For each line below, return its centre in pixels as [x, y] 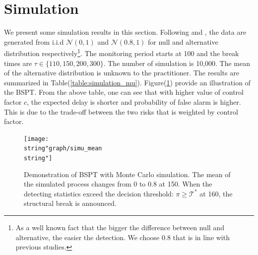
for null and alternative [183, 41]
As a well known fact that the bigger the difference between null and [120, 227]
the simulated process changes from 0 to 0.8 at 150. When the [118, 184]
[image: [36, 139]
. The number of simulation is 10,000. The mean [177, 63]
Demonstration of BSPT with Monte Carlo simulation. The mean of [127, 174]
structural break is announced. [70, 203]
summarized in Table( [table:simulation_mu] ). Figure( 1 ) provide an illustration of [127, 82]
